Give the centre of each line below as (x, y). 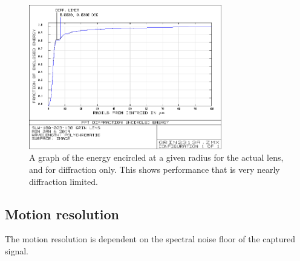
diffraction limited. (64, 181)
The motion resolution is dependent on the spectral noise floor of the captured (150, 239)
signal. (17, 251)
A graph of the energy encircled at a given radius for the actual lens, (156, 157)
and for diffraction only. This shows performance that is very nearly (155, 169)
